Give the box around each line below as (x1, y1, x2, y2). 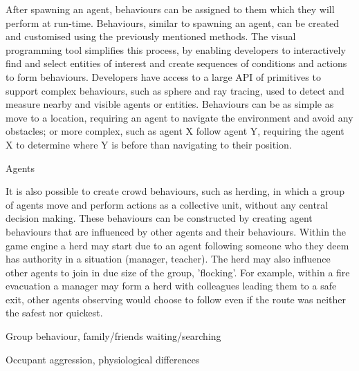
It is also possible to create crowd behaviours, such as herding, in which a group (6, 184, 344, 198)
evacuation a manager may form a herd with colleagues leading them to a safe (6, 278, 337, 293)
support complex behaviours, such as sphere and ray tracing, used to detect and (6, 83, 344, 97)
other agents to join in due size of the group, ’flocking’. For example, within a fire (6, 265, 350, 279)
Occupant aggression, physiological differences (6, 352, 200, 366)
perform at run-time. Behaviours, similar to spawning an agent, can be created (6, 15, 340, 30)
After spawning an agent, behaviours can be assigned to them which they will (6, 2, 335, 16)
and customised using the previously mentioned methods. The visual (6, 29, 296, 44)
